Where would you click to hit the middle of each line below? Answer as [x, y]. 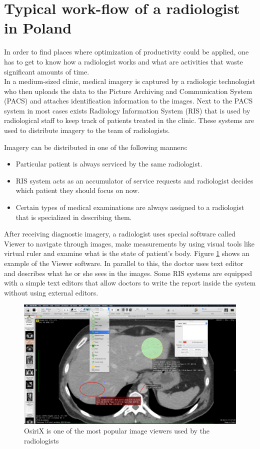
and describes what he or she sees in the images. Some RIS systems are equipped [128, 273]
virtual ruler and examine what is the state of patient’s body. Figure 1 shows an [127, 253]
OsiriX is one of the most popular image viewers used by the [117, 431]
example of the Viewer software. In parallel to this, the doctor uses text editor [124, 263]
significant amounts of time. [47, 71]
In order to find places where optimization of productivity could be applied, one [126, 52]
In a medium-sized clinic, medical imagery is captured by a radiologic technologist [130, 81]
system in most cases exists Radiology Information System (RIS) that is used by [127, 110]
